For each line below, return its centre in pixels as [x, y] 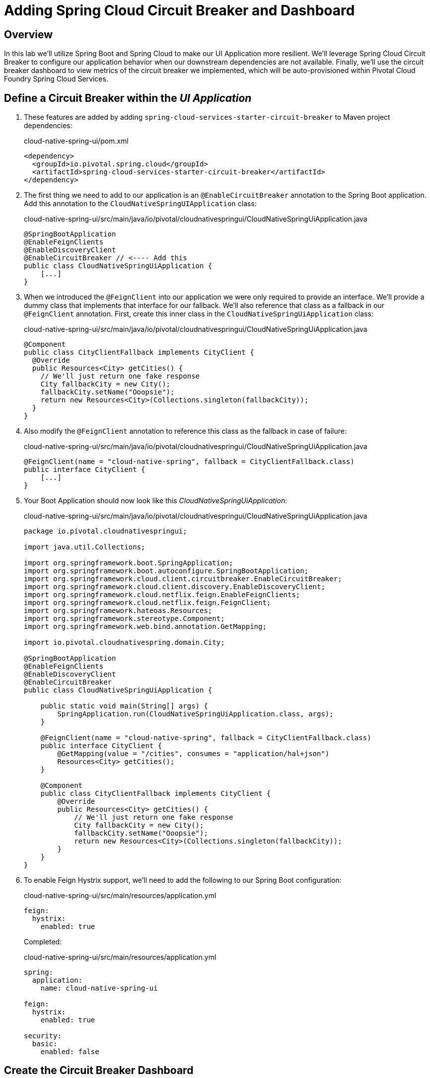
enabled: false [70, 1052]
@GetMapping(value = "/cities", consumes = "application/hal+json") [193, 754]
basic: [45, 1044]
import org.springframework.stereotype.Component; [124, 619]
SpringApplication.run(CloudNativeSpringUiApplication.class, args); [195, 714]
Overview [29, 34]
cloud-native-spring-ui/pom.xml [76, 141]
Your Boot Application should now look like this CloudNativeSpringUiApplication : [156, 501]
